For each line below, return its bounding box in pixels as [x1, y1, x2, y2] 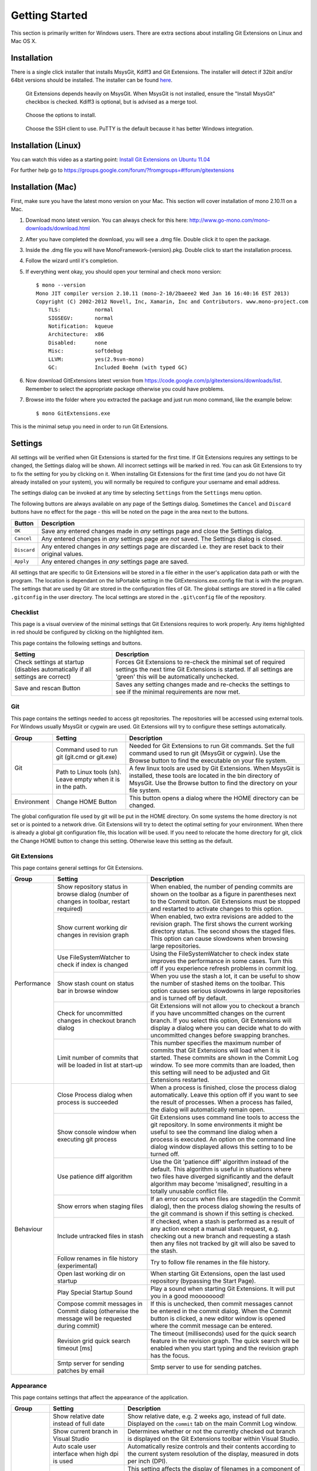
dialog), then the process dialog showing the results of [150, 1202, 302, 1210]
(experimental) [57, 1262, 98, 1270]
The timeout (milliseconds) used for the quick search [150, 1330, 296, 1338]
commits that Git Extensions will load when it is [150, 1046, 280, 1054]
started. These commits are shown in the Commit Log [150, 1054, 299, 1062]
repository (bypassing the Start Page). [150, 1277, 256, 1285]
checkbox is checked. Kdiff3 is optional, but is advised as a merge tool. [25, 98, 198, 105]
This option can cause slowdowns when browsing [150, 934, 289, 943]
